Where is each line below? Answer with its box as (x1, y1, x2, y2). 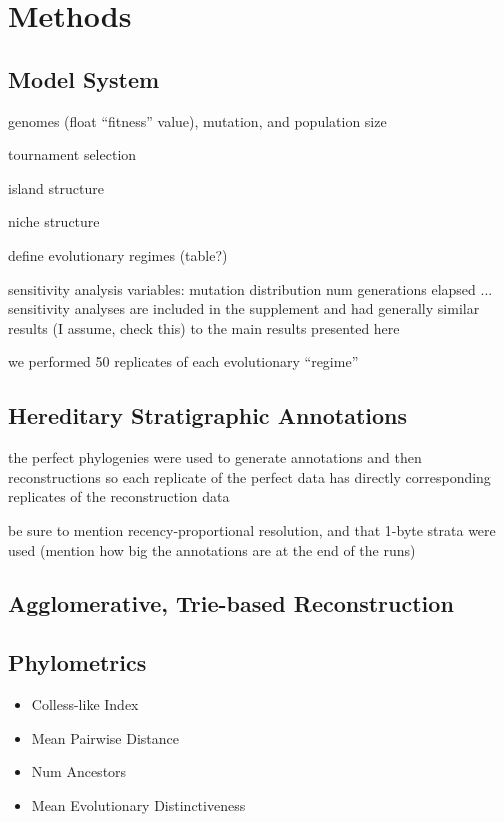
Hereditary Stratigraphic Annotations (8, 400, 408, 431)
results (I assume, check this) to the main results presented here (8, 317, 400, 338)
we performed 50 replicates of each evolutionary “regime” (8, 351, 359, 372)
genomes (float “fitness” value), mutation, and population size (8, 110, 387, 131)
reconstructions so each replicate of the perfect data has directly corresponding (8, 466, 491, 487)
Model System (8, 63, 160, 94)
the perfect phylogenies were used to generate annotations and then (8, 447, 422, 468)
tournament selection (8, 144, 137, 165)
